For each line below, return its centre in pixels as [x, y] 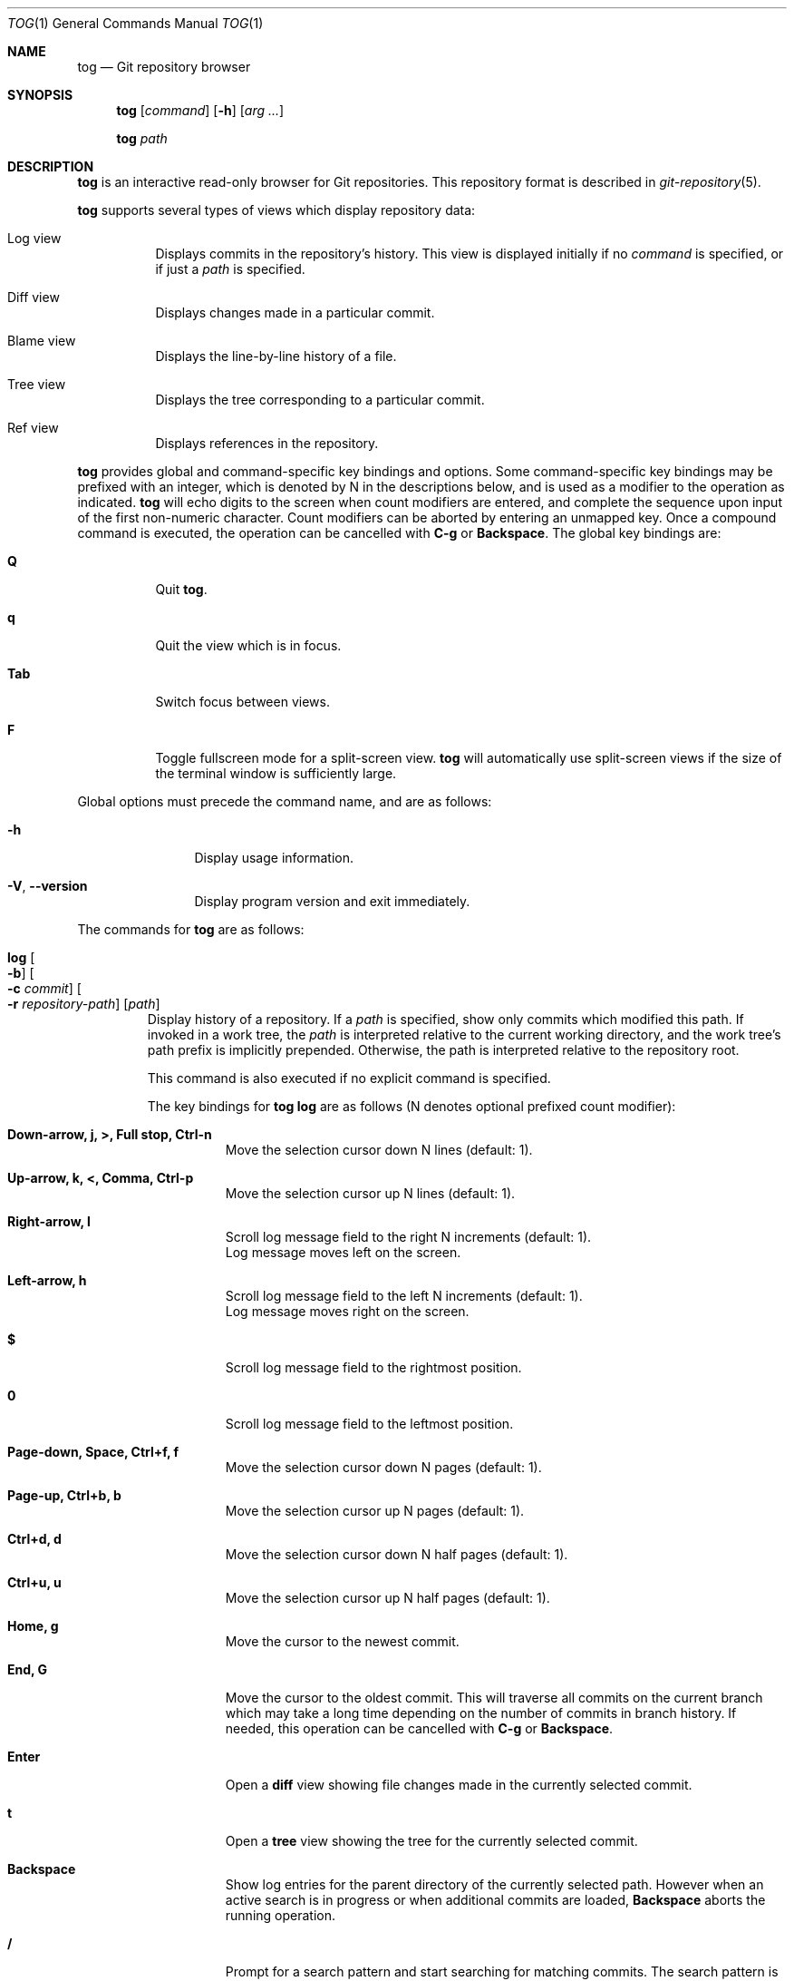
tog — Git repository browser [164, 67]
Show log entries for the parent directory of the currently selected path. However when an [494, 1884]
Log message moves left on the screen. [343, 1252]
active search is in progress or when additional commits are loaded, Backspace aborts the [495, 1900]
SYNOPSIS [40, 95]
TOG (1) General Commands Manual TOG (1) [136, 23]
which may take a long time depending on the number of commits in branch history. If [481, 1713]
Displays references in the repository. [267, 443]
